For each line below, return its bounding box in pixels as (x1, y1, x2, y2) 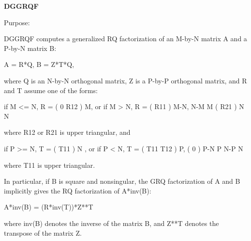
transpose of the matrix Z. (4, 227, 82, 238)
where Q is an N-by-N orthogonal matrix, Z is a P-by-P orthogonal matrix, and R (4, 75, 247, 85)
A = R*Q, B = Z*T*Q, (4, 59, 74, 69)
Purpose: (4, 17, 30, 27)
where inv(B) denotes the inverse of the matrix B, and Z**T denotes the (4, 218, 219, 228)
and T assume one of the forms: (4, 85, 98, 95)
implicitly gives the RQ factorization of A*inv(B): (4, 185, 151, 195)
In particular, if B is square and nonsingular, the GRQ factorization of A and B (4, 176, 240, 186)
